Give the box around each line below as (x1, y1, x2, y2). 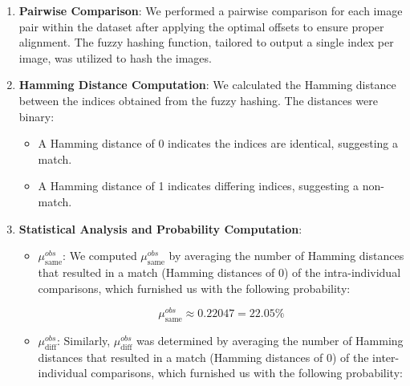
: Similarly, (57, 331, 111, 348)
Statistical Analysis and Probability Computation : (18, 220, 302, 237)
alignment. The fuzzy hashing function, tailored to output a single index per (18, 34, 394, 51)
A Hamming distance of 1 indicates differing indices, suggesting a (38, 177, 359, 194)
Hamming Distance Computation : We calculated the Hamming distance (18, 76, 396, 93)
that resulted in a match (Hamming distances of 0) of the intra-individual (38, 263, 401, 280)
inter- (372, 348, 400, 365)
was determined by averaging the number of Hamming (136, 331, 404, 348)
